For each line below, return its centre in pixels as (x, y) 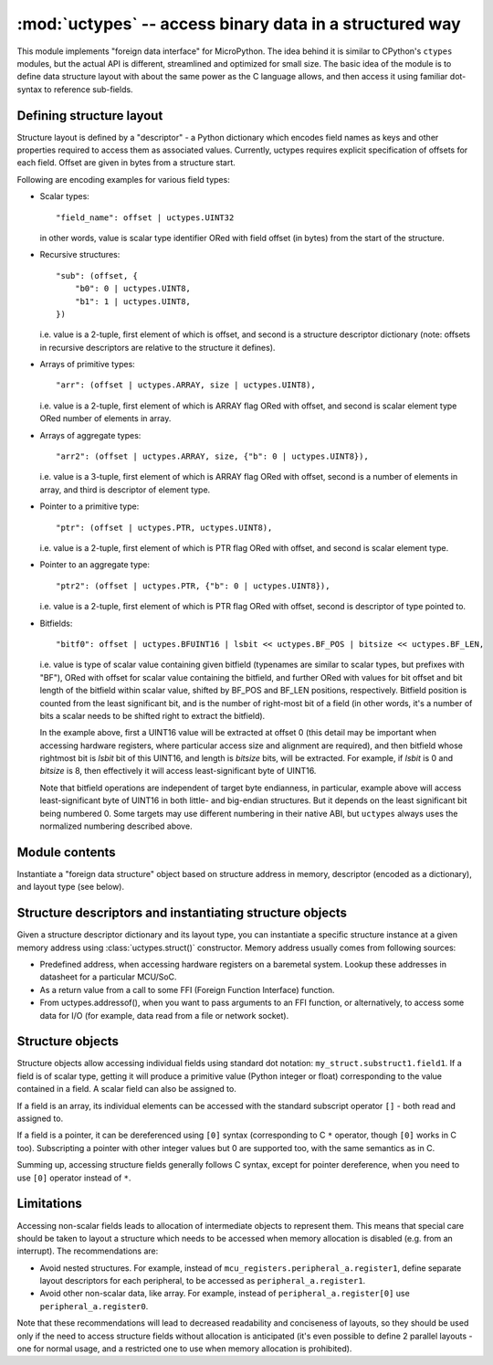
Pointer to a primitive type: (89, 506)
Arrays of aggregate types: (90, 435)
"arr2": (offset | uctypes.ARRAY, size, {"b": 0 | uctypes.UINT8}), (212, 456)
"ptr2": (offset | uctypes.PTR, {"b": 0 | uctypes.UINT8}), (193, 586)
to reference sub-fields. (89, 89)
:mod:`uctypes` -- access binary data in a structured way (239, 24)
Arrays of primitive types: (88, 365)
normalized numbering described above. (116, 826)
